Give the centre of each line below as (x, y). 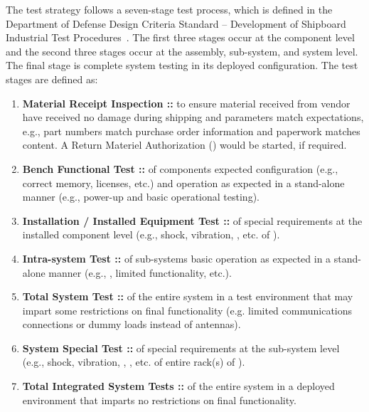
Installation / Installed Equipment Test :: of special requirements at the (192, 220)
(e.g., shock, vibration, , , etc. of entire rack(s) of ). (134, 362)
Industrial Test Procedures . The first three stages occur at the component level (180, 37)
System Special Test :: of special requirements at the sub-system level (181, 348)
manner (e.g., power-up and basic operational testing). (141, 197)
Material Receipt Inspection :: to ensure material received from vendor (186, 103)
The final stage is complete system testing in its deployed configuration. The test (182, 65)
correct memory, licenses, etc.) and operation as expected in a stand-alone (183, 183)
